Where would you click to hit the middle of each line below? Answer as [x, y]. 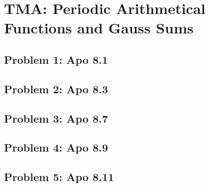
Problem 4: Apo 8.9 [56, 147]
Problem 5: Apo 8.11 [59, 177]
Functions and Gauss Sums [99, 28]
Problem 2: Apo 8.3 [56, 89]
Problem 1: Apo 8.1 [56, 59]
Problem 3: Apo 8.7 [56, 118]
